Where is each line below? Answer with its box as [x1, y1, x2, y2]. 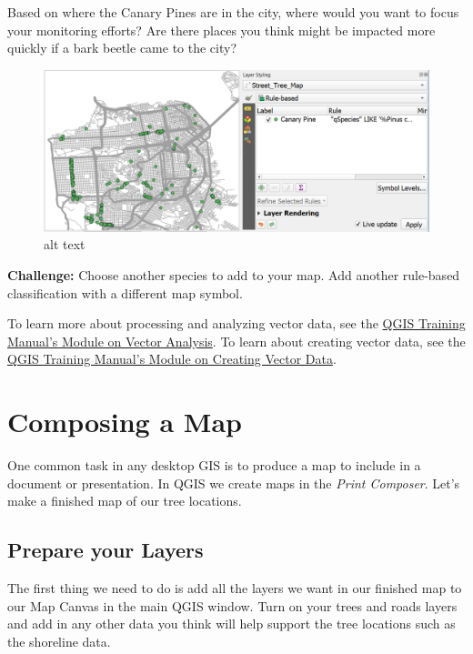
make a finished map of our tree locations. [7, 491, 242, 510]
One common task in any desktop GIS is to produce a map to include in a [7, 456, 421, 475]
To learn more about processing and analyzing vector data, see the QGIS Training [7, 314, 466, 333]
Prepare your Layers [7, 536, 204, 564]
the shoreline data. [7, 631, 111, 650]
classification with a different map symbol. [7, 283, 243, 302]
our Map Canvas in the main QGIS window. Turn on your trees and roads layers [7, 596, 458, 615]
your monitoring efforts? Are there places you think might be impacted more [7, 20, 436, 39]
